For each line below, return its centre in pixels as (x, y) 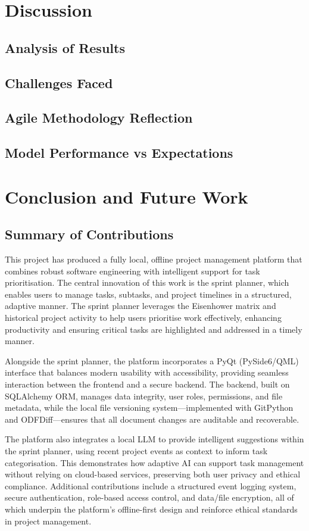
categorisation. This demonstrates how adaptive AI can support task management (154, 462)
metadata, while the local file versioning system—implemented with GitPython (149, 407)
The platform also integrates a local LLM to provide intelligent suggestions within (154, 439)
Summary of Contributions (89, 234)
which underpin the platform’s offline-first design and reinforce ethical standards (151, 509)
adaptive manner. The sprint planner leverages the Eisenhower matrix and (141, 306)
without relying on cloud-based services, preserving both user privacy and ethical (153, 474)
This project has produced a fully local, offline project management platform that (154, 259)
